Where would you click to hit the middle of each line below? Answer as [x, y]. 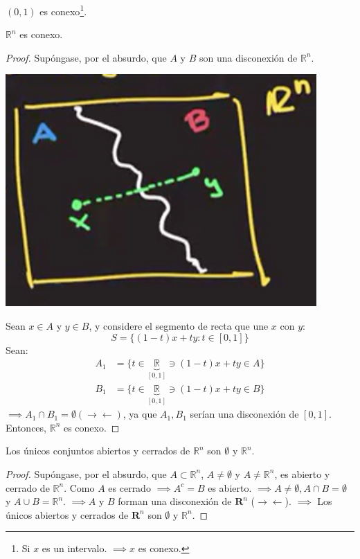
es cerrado [129, 487]
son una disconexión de [248, 57]
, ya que [140, 414]
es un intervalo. [74, 548]
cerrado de [28, 487]
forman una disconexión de [175, 501]
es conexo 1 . [63, 10]
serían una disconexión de [244, 414]
